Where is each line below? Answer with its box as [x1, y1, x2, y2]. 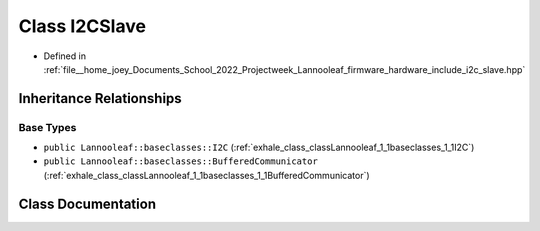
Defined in [43, 50, 87, 62]
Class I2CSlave [18, 15, 147, 37]
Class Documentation [18, 195, 157, 212]
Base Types [18, 120, 77, 134]
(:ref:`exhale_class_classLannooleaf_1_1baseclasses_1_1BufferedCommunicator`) [43, 169, 370, 181]
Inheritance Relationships [18, 90, 182, 107]
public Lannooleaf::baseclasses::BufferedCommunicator [43, 156, 319, 167]
